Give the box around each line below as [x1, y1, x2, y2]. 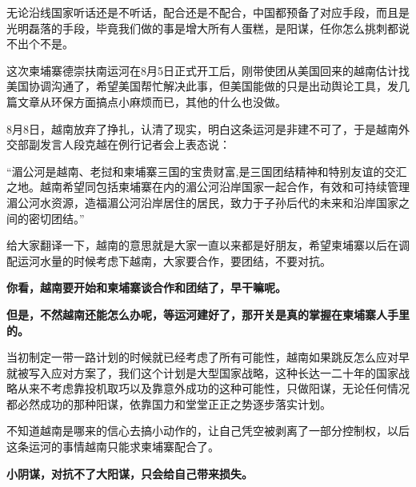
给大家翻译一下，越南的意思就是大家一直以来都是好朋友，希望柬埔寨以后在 [6, 237, 398, 253]
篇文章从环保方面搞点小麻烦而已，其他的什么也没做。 [6, 93, 286, 110]
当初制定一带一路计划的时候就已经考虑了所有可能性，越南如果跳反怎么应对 [6, 349, 398, 365]
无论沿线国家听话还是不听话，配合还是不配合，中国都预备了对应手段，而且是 [6, 4, 410, 20]
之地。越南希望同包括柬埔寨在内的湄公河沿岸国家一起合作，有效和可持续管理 [6, 178, 410, 195]
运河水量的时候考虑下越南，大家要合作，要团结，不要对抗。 [17, 252, 331, 269]
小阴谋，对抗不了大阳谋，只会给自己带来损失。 [6, 465, 253, 481]
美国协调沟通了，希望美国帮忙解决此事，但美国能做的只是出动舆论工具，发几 [6, 78, 410, 94]
